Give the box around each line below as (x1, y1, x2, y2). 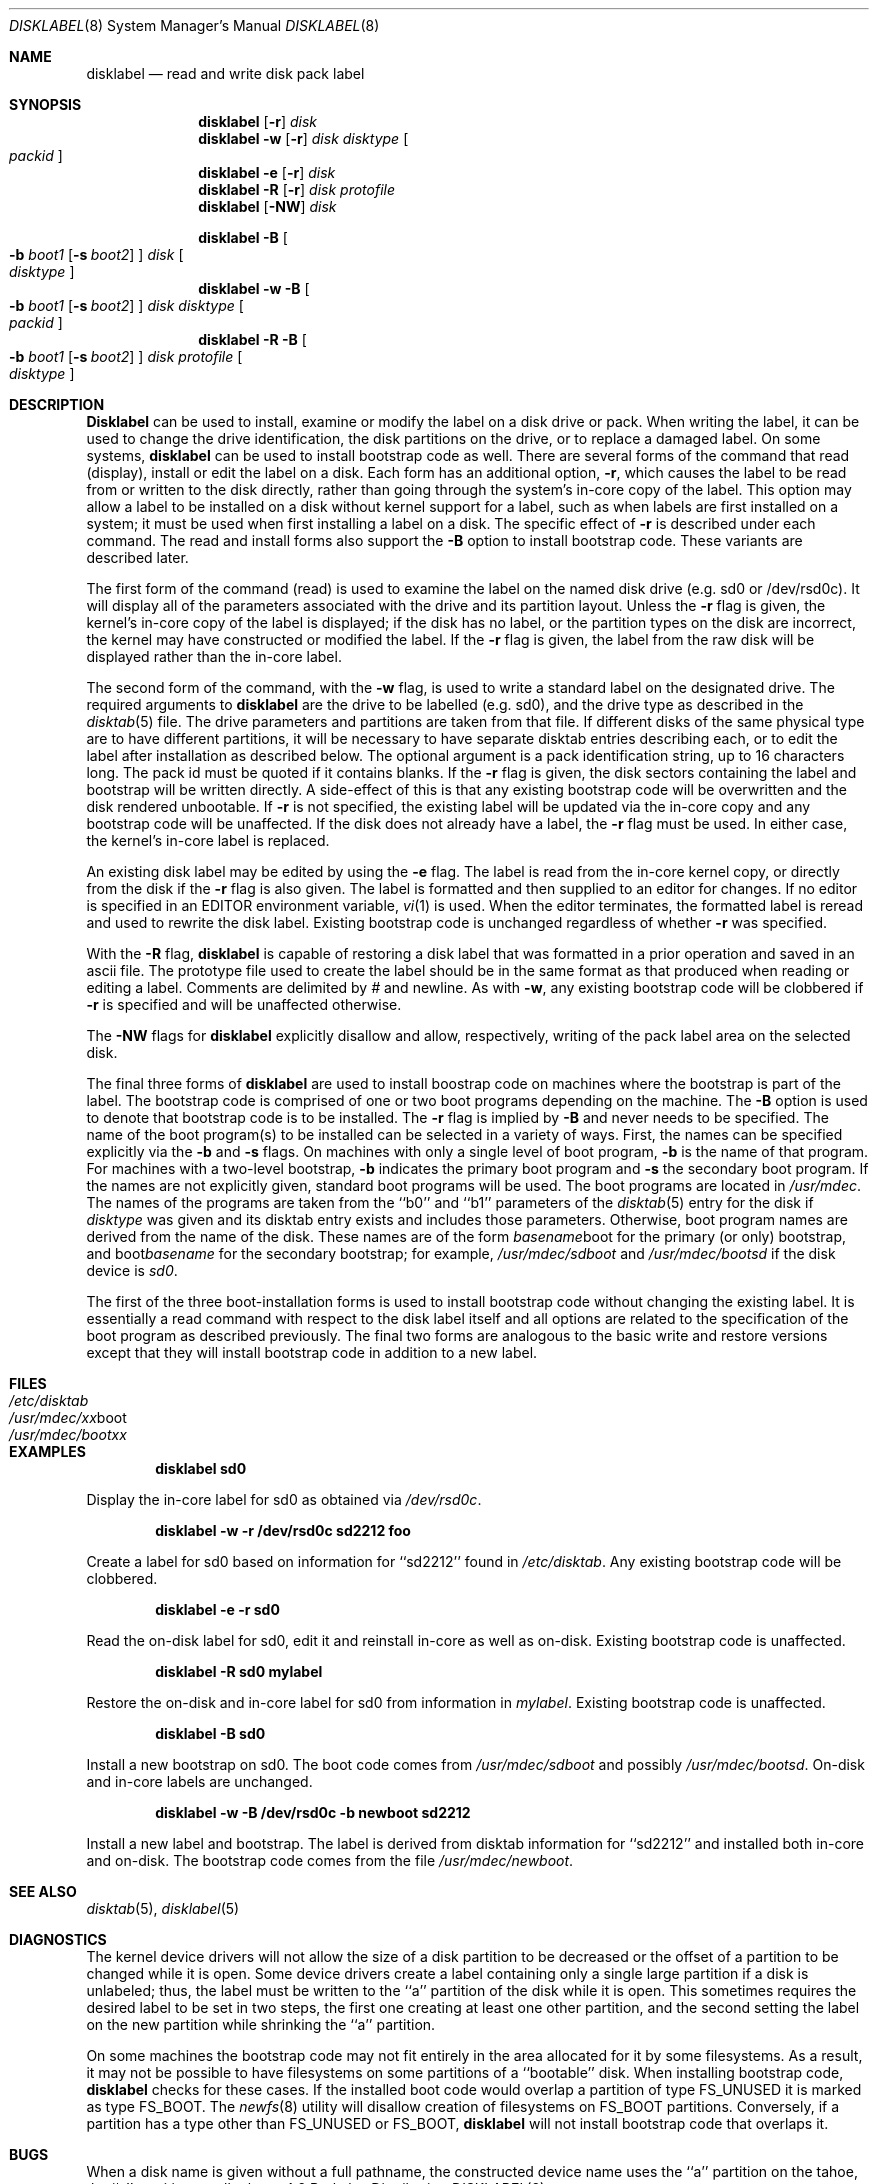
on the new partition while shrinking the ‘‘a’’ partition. (86, 2016, 436, 2033)
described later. (86, 549, 189, 566)
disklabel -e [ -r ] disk (198, 164, 336, 181)
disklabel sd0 (155, 1460, 247, 1477)
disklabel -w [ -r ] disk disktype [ (198, 130, 409, 147)
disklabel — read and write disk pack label (86, 65, 365, 82)
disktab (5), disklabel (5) (86, 1900, 240, 1917)
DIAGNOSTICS (9, 1931, 107, 1948)
